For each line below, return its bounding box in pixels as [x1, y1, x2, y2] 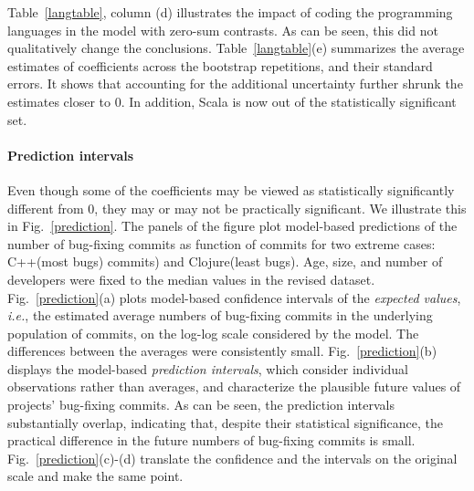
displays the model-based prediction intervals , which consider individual [7, 359, 409, 378]
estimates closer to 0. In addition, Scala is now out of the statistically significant [7, 91, 457, 110]
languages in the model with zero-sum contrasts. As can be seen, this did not [7, 20, 438, 39]
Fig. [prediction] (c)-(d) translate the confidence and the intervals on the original [7, 448, 458, 467]
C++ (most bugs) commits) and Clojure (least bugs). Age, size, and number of [7, 252, 443, 271]
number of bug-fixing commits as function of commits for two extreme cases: [7, 234, 436, 253]
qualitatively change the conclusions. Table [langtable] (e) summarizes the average [7, 38, 465, 57]
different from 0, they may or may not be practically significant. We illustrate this [7, 198, 467, 217]
